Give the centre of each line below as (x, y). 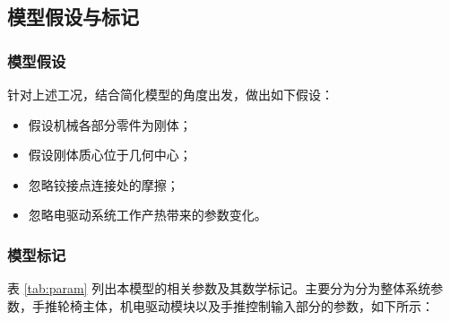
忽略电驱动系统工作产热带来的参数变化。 (147, 215)
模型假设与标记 (73, 17)
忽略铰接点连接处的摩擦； (104, 184)
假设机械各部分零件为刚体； (110, 124)
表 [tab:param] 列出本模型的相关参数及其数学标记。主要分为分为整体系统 (219, 288)
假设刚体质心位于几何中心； (110, 155)
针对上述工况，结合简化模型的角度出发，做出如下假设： (170, 94)
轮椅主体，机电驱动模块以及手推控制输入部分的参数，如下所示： (245, 305)
